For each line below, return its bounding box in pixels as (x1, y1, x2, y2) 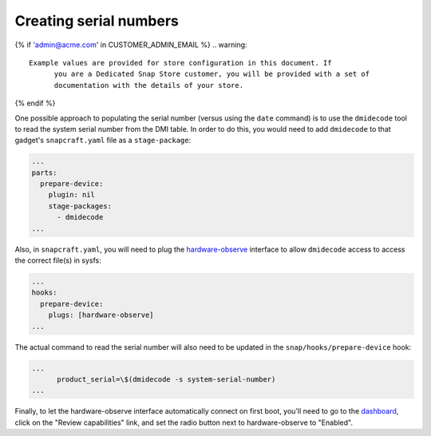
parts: (31, 168, 57, 177)
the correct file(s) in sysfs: (14, 256, 101, 265)
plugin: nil (48, 190, 96, 200)
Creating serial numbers (14, 12, 180, 30)
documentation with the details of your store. (53, 81, 243, 89)
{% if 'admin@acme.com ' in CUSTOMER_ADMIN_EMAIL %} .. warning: (14, 40, 247, 50)
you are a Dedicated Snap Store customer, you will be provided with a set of (53, 69, 370, 79)
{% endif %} (14, 98, 56, 108)
